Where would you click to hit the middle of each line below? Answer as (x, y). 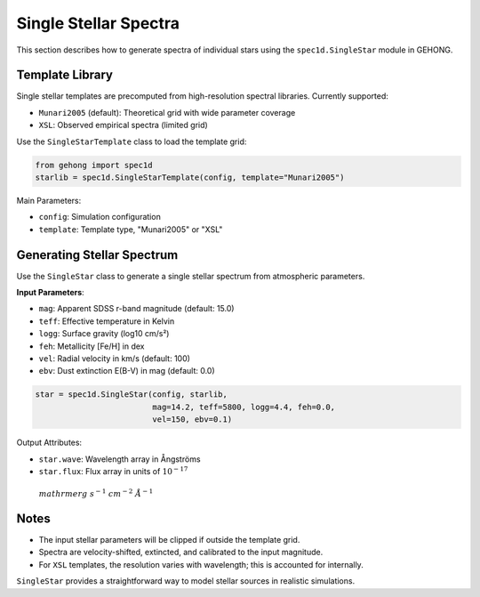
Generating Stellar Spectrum (97, 255)
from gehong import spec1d (94, 165)
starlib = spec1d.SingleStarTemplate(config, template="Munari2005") (190, 177)
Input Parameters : (50, 293)
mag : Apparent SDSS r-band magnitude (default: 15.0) (136, 309)
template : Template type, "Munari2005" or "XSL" (131, 229)
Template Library (64, 75)
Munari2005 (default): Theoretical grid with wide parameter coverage (167, 112)
